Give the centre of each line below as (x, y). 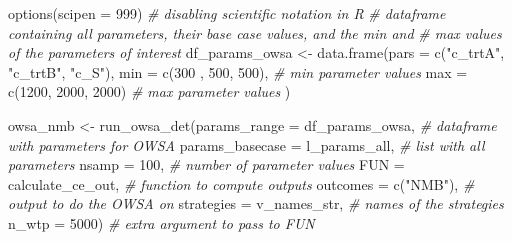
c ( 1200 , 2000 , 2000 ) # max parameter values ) (149, 91)
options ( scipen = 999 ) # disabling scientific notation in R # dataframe (227, 13)
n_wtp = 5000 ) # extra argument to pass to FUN (161, 222)
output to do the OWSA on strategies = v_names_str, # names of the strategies (256, 203)
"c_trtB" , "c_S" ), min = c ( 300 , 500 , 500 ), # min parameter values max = (238, 71)
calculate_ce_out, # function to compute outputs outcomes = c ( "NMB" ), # (241, 183)
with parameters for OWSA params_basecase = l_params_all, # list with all (246, 144)
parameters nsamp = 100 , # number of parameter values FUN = (206, 164)
